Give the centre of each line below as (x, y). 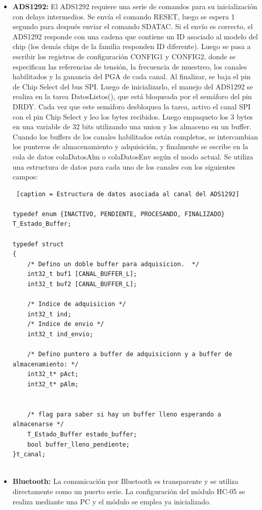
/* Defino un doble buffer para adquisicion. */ (113, 264)
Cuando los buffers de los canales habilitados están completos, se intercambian (135, 136)
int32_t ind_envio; (60, 334)
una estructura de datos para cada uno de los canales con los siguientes (124, 166)
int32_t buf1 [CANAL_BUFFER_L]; (82, 274)
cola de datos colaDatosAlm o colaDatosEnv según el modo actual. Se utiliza (133, 156)
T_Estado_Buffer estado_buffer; (82, 434)
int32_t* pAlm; (53, 384)
